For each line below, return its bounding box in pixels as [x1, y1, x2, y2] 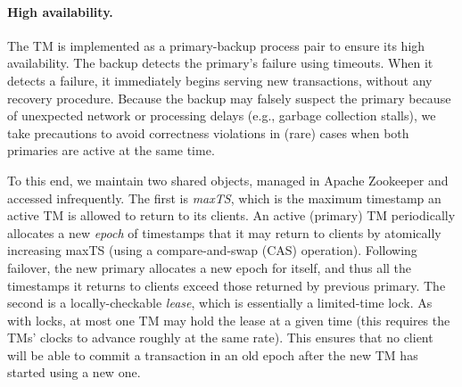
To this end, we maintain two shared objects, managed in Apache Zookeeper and [7, 170, 449, 189]
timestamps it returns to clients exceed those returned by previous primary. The [7, 276, 446, 294]
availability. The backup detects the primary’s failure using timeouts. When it [7, 54, 433, 72]
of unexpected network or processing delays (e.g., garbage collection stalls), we [7, 106, 436, 125]
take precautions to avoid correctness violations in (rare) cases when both [7, 123, 409, 142]
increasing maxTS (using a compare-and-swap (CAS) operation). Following [7, 241, 417, 259]
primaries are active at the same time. [7, 141, 215, 160]
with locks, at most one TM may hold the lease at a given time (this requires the [7, 310, 450, 329]
